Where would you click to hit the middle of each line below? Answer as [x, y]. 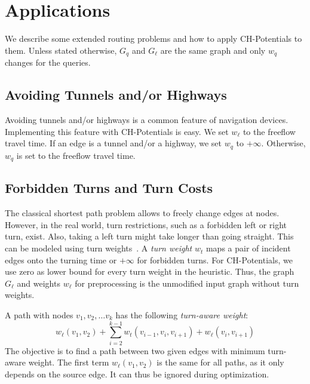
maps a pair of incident [248, 248]
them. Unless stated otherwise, [61, 50]
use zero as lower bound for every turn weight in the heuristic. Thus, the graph [150, 271]
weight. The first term [69, 362]
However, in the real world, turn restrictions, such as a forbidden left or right [146, 224]
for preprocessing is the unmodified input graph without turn [187, 283]
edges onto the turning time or [61, 259]
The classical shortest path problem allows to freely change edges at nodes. [142, 213]
